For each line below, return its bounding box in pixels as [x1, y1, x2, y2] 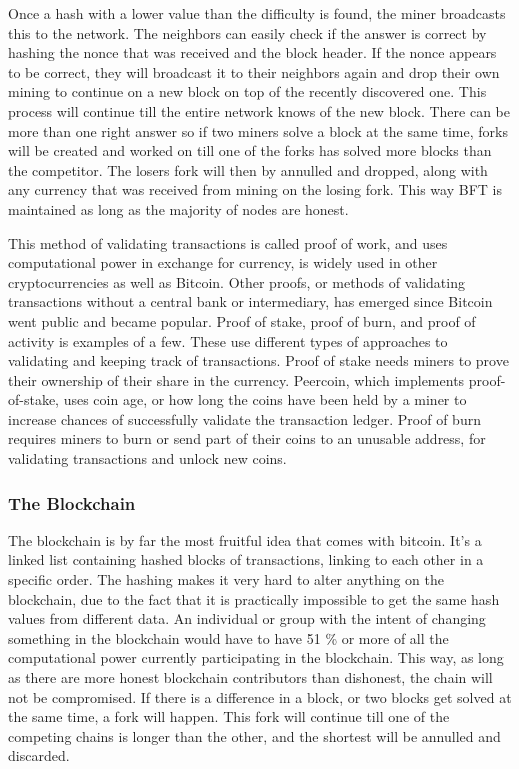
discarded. [8, 745, 70, 766]
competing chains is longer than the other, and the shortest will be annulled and [8, 725, 501, 746]
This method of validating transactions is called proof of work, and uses [8, 232, 448, 253]
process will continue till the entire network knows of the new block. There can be [8, 100, 511, 121]
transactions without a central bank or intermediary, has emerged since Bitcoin [8, 291, 493, 312]
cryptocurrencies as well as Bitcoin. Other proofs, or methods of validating [8, 271, 465, 292]
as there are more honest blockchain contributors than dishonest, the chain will [8, 667, 493, 688]
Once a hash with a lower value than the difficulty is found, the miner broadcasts [8, 3, 506, 23]
